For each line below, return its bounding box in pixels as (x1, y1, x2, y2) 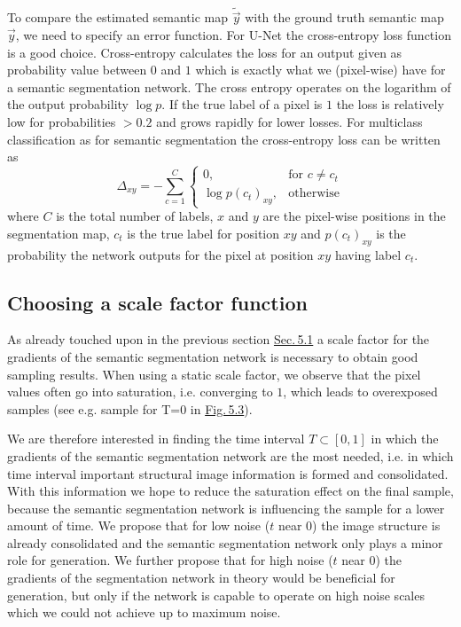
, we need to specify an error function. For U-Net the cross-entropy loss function (15, 26, 451, 44)
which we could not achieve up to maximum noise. (7, 603, 281, 622)
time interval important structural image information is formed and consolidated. (7, 464, 449, 482)
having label (334, 245, 402, 263)
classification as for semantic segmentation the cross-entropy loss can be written (7, 129, 441, 148)
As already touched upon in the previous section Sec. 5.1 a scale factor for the (7, 330, 430, 349)
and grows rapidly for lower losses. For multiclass (156, 113, 423, 130)
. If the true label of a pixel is (161, 95, 323, 114)
